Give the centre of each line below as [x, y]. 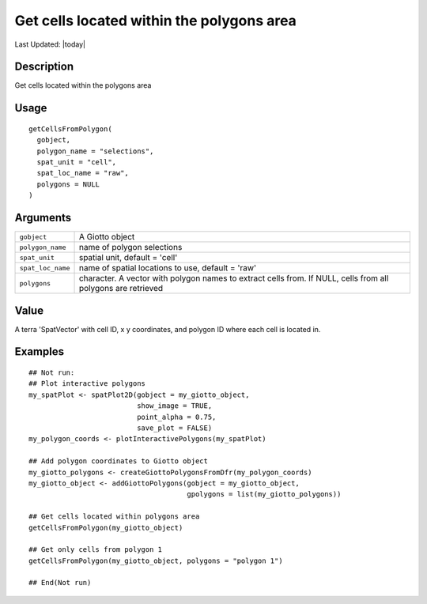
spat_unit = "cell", [77, 162]
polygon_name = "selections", [95, 151]
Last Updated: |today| [50, 44]
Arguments [43, 218]
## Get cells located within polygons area [114, 517]
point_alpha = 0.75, [177, 417]
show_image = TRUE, [175, 406]
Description [44, 67]
